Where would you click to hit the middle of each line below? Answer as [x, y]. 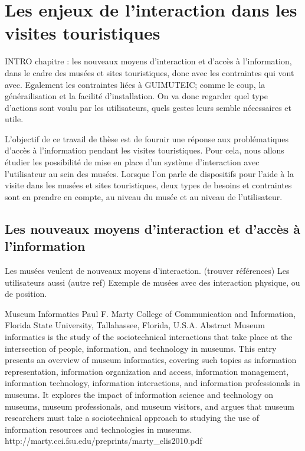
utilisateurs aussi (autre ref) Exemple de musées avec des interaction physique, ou [152, 282]
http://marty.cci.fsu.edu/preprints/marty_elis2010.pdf [104, 441]
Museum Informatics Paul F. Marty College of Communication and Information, [150, 313]
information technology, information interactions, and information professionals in [152, 383]
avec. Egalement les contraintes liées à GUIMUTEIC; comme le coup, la [135, 84]
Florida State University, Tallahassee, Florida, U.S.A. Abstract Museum [135, 325]
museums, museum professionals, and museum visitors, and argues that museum [150, 406]
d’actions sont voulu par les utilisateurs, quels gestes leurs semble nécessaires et [148, 107]
